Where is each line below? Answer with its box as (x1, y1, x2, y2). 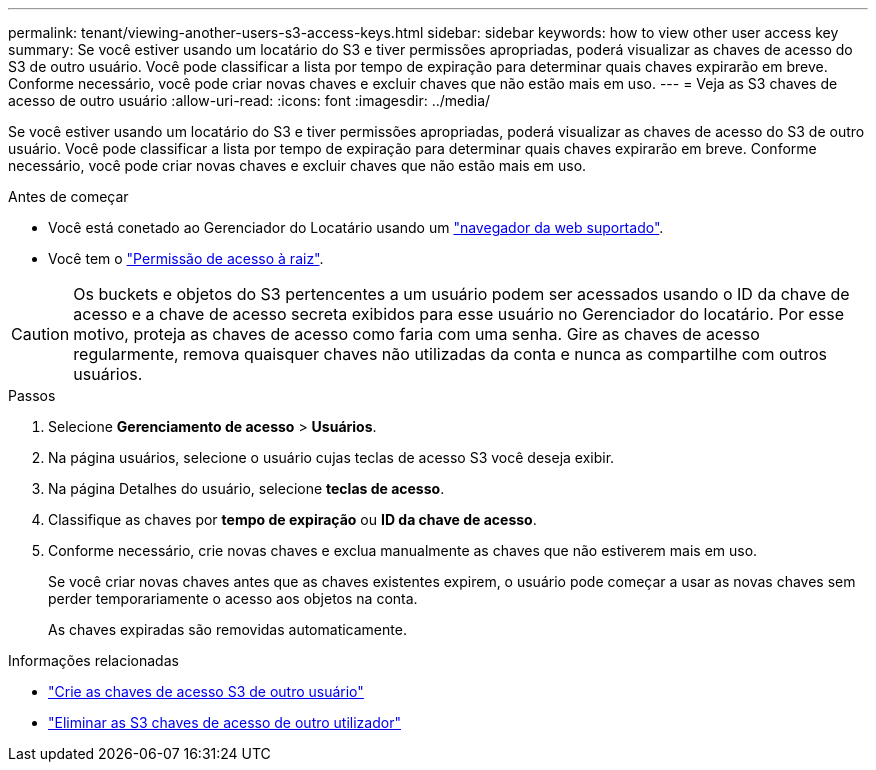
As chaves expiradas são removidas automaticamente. (48, 621, 407, 638)
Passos (8, 387, 56, 404)
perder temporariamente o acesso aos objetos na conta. (48, 590, 418, 607)
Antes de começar (8, 188, 129, 205)
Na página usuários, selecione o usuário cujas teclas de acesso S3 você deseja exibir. (48, 449, 615, 466)
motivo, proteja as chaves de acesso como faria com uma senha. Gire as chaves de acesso (73, 324, 760, 344)
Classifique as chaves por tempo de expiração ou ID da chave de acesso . (48, 511, 537, 528)
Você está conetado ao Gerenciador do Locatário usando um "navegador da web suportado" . (48, 219, 664, 236)
